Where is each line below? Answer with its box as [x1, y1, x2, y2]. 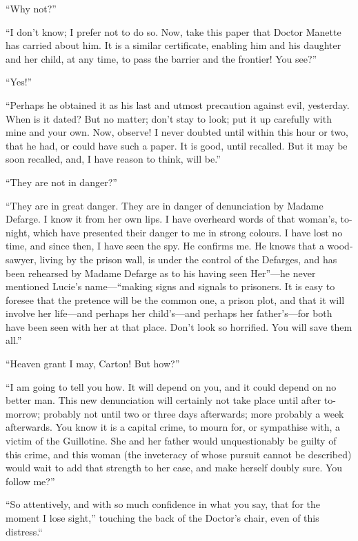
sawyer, [6, 252, 37, 266]
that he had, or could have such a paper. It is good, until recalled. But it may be [6, 138, 348, 152]
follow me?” [6, 473, 55, 488]
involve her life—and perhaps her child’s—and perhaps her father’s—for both [6, 306, 332, 320]
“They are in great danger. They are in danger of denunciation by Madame [6, 198, 324, 212]
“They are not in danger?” [6, 174, 117, 189]
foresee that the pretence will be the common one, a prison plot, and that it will [6, 292, 345, 307]
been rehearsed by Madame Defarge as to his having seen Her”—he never [6, 265, 316, 280]
